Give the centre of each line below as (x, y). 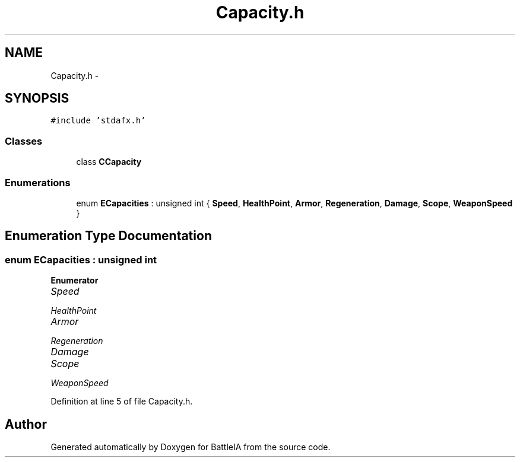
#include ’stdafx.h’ (98, 121)
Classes (24, 141)
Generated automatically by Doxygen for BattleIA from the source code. (191, 447)
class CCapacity (109, 162)
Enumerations (38, 182)
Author (26, 424)
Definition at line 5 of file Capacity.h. (122, 402)
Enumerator (74, 281)
